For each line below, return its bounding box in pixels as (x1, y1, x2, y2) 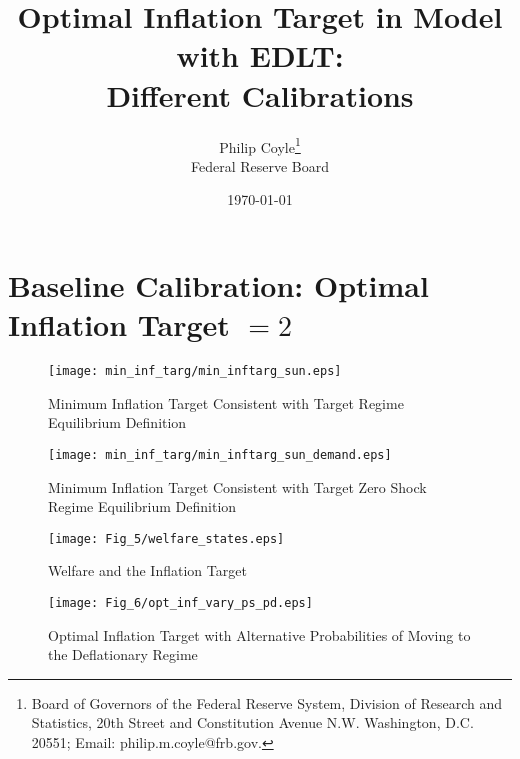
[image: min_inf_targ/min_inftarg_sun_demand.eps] (48, 447, 392, 462)
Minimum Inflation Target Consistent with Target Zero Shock (48, 476, 427, 497)
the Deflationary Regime (48, 644, 198, 665)
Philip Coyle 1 (219, 133, 301, 157)
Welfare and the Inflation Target (48, 560, 247, 581)
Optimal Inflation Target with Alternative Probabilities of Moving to (48, 624, 471, 645)
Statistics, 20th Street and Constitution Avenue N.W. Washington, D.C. (31, 712, 474, 733)
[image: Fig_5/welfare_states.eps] (48, 531, 285, 546)
